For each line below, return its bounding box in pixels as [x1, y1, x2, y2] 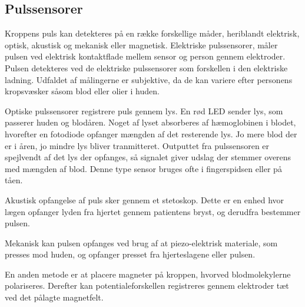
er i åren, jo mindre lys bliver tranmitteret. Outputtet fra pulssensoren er [5, 139, 270, 151]
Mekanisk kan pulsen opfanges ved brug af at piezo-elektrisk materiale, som [5, 236, 278, 249]
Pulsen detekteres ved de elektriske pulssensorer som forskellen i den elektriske [5, 61, 288, 74]
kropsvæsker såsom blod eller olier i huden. [5, 85, 160, 97]
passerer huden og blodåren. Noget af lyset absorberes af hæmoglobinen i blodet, [5, 116, 296, 128]
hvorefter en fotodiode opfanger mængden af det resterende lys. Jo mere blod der [5, 127, 297, 140]
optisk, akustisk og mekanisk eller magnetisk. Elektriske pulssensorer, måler [5, 38, 278, 51]
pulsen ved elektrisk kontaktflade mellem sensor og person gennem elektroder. [5, 50, 286, 62]
